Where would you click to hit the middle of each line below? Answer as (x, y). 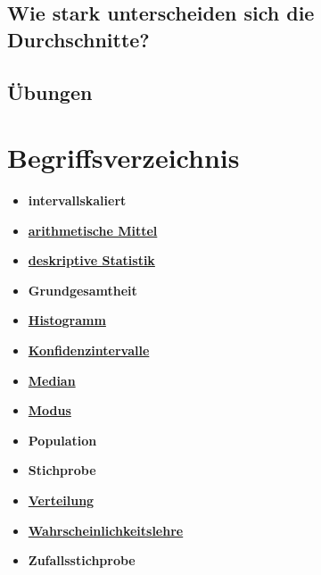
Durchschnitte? (78, 39)
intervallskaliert (77, 200)
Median (52, 380)
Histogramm (67, 320)
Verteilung (61, 500)
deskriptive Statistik (91, 260)
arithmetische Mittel (93, 230)
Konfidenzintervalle (89, 350)
